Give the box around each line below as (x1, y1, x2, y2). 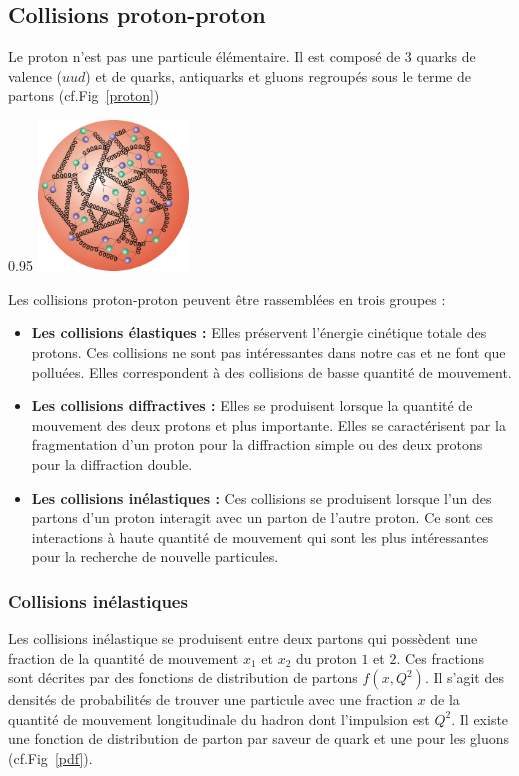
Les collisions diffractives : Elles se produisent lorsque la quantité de (31, 395, 473, 416)
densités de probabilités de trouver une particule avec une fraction (8, 689, 413, 710)
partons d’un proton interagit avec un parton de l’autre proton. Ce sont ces (31, 507, 494, 528)
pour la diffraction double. (31, 453, 193, 474)
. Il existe (451, 708, 509, 729)
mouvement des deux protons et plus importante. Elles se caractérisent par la (31, 414, 506, 435)
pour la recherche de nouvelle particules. (31, 546, 279, 567)
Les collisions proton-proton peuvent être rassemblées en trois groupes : (8, 288, 446, 309)
